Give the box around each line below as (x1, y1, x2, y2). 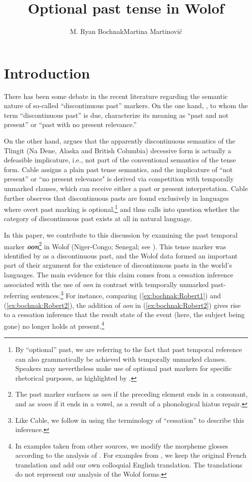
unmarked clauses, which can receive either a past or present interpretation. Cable (4, 183, 248, 193)
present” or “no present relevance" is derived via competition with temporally (4, 174, 234, 184)
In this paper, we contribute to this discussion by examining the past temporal (4, 230, 238, 240)
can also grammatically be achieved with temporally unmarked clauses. (15, 353, 227, 364)
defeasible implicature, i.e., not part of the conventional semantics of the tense (4, 155, 236, 165)
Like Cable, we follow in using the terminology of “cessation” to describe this (15, 415, 244, 425)
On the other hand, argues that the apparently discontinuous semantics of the (4, 136, 236, 146)
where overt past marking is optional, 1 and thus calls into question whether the (4, 203, 239, 214)
